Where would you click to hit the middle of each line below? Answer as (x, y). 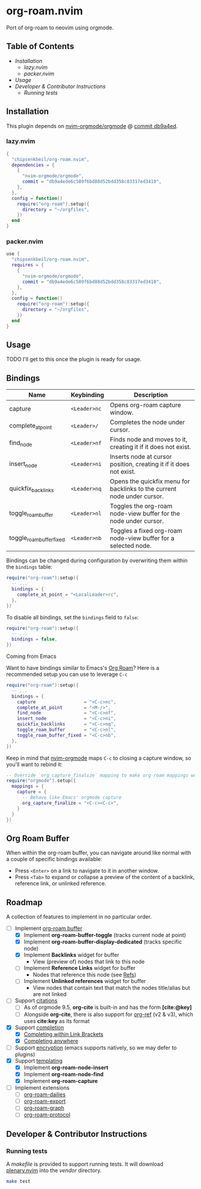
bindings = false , (35, 639)
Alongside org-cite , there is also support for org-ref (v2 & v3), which (108, 1014)
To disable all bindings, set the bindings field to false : (73, 617)
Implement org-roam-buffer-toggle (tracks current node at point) (105, 935)
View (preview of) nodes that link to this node (89, 961)
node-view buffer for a (142, 538)
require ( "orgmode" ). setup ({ (41, 781)
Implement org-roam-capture (61, 1081)
